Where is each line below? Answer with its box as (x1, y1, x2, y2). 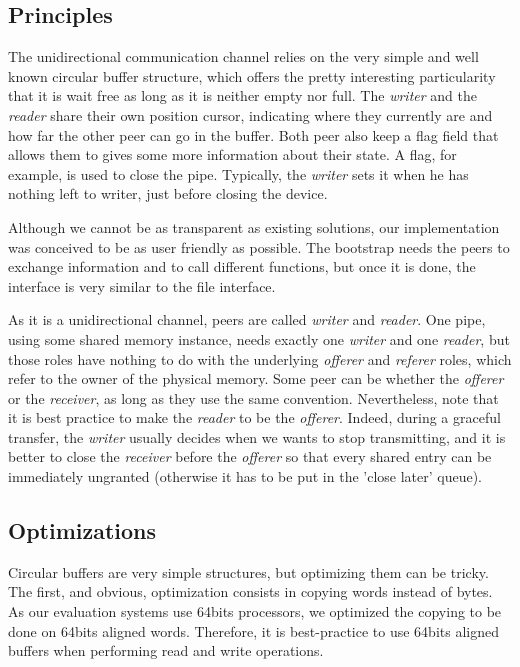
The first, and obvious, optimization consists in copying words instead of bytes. (8, 581, 493, 602)
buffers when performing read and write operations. (8, 640, 324, 661)
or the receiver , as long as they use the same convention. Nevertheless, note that (8, 387, 499, 408)
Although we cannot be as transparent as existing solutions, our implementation (8, 216, 500, 237)
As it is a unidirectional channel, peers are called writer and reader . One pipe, (8, 309, 486, 330)
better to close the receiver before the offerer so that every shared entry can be (8, 446, 492, 467)
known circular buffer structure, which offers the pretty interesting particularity (8, 65, 496, 86)
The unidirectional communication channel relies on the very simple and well (8, 46, 479, 67)
